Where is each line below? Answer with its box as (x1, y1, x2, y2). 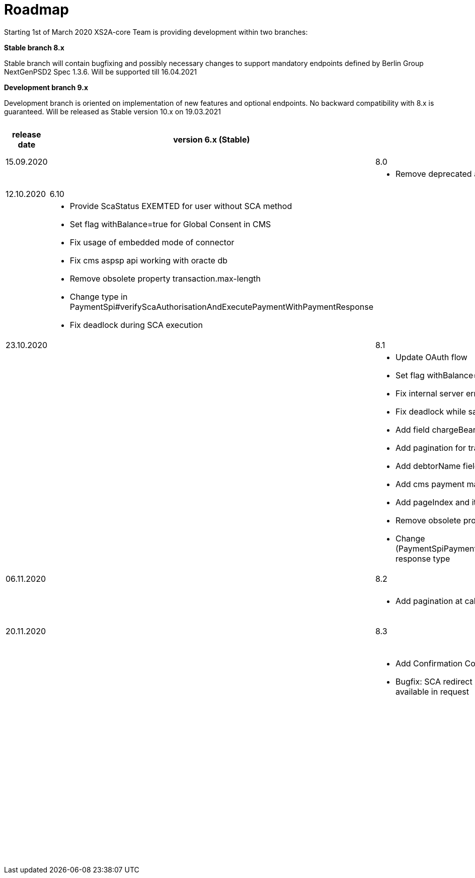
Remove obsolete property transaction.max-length (69, 273, 261, 284)
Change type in (69, 291, 128, 302)
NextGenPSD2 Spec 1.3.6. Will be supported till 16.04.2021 (4, 67, 197, 76)
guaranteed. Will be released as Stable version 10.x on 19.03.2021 (4, 107, 221, 116)
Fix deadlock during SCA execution (69, 319, 203, 330)
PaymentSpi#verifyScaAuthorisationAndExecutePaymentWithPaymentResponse (69, 301, 373, 312)
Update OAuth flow (395, 352, 467, 362)
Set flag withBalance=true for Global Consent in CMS (69, 219, 271, 229)
